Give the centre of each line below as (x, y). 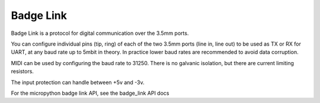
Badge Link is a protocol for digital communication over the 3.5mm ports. (100, 33)
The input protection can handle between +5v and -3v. (78, 82)
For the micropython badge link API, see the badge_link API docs (90, 93)
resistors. (22, 72)
